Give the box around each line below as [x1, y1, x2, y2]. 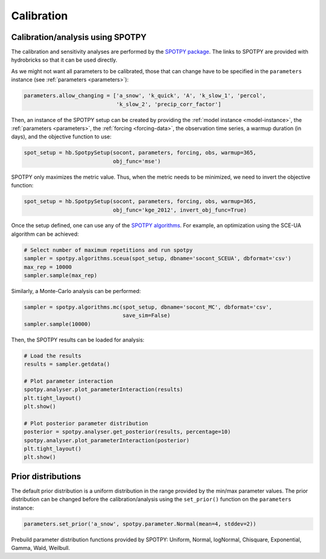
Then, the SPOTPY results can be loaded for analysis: [11, 336, 145, 343]
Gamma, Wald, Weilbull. [11, 544, 71, 552]
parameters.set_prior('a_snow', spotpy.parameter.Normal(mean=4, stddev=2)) [24, 520, 257, 527]
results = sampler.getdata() [24, 361, 110, 368]
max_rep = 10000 [24, 263, 72, 270]
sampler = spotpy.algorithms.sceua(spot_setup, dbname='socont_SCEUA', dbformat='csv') [24, 255, 292, 262]
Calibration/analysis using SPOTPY [11, 32, 147, 42]
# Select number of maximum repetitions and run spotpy [24, 247, 193, 253]
